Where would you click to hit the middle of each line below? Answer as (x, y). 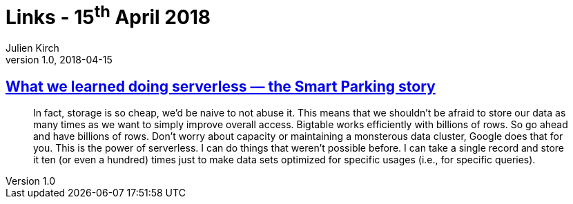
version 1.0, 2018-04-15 (59, 60)
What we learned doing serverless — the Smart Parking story (221, 86)
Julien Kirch (32, 48)
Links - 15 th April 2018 (108, 16)
